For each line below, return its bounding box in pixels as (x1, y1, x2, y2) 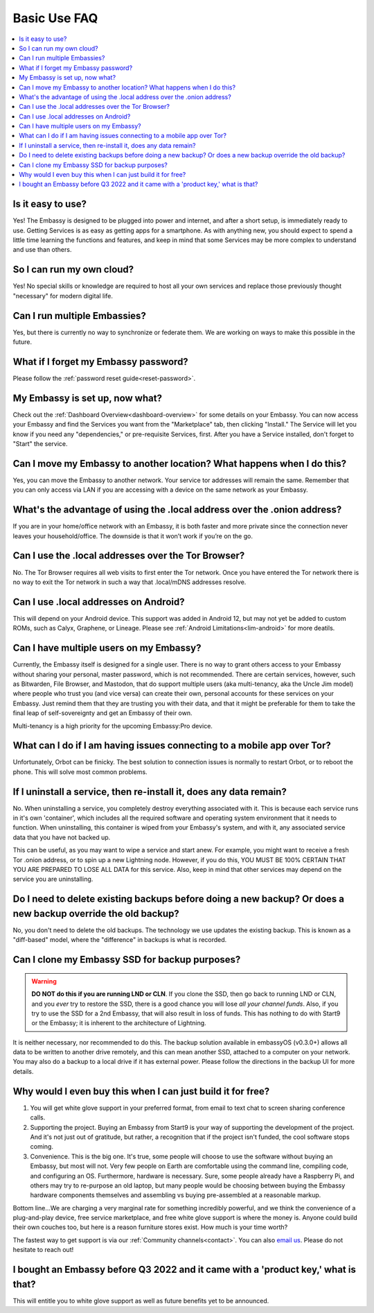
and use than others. (12, 246, 72, 254)
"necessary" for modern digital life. (12, 291, 114, 300)
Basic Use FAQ (12, 10, 98, 26)
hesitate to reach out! (12, 1246, 74, 1254)
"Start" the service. (12, 440, 68, 448)
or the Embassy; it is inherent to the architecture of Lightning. (31, 1019, 207, 1027)
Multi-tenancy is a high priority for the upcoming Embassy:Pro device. (12, 721, 213, 730)
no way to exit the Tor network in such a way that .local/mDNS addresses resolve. (12, 578, 247, 586)
